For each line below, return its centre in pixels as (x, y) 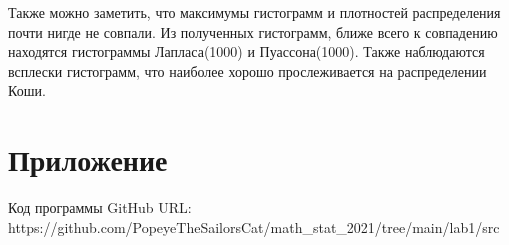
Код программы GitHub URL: (100, 207)
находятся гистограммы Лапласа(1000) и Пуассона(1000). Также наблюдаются (246, 51)
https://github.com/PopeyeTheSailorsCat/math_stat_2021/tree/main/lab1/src (254, 226)
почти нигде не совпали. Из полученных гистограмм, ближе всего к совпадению (253, 31)
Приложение (88, 159)
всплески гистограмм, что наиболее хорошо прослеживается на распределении (247, 70)
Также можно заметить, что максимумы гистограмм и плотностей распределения (254, 12)
